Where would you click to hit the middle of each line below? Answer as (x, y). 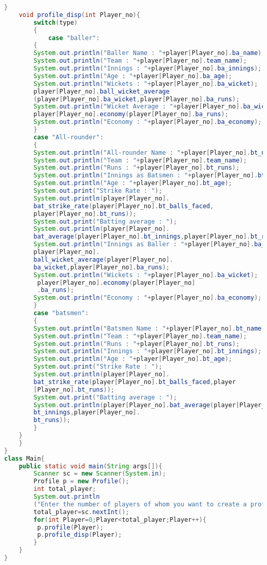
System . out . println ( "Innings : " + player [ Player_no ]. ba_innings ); (148, 68)
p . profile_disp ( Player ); (80, 535)
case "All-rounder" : (69, 137)
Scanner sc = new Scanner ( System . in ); (100, 474)
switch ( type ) (56, 22)
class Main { (24, 458)
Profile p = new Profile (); (81, 481)
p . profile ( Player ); (70, 527)
